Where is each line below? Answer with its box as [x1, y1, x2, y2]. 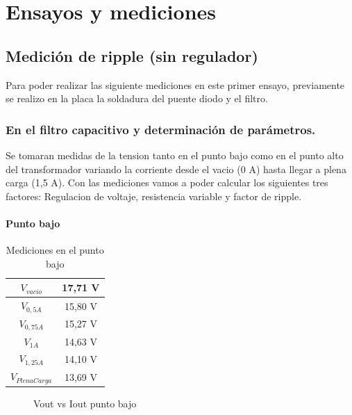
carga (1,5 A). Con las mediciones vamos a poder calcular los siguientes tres [6, 175, 328, 190]
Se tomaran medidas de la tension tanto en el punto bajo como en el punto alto [6, 147, 344, 162]
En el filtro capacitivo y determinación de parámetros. [6, 120, 316, 138]
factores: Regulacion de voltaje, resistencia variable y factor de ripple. [6, 188, 302, 203]
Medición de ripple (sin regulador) [6, 44, 258, 66]
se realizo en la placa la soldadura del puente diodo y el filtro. [6, 91, 268, 106]
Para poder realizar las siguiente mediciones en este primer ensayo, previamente [6, 77, 345, 92]
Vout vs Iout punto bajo [33, 396, 137, 411]
